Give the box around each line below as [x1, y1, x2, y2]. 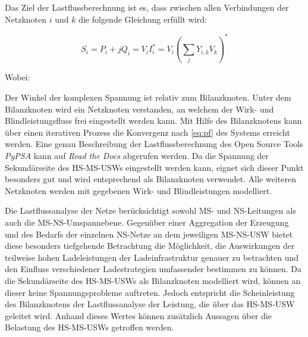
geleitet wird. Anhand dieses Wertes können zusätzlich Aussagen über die [5, 309, 272, 322]
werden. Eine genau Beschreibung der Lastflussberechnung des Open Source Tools [5, 138, 303, 150]
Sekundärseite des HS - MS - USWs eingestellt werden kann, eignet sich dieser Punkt [5, 161, 304, 173]
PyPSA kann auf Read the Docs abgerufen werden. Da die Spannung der [5, 149, 269, 161]
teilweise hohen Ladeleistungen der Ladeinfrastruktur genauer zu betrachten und [5, 251, 299, 263]
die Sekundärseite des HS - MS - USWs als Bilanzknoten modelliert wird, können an [5, 274, 301, 286]
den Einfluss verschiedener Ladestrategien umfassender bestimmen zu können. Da [5, 263, 302, 275]
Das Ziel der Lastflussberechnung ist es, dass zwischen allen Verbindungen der [5, 1, 289, 13]
